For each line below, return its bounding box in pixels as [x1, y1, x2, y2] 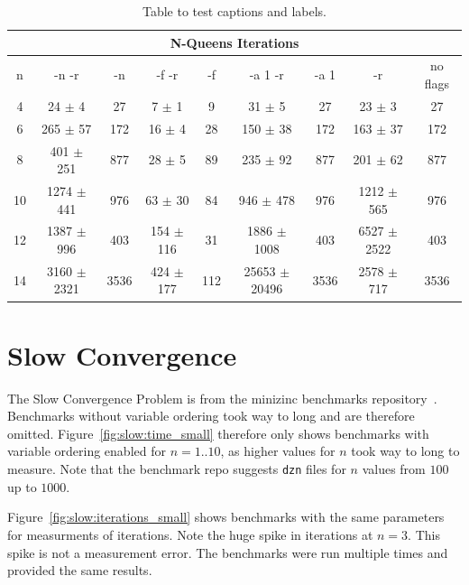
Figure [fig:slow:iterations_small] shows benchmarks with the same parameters [7, 507, 445, 526]
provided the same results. [7, 561, 152, 580]
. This [408, 525, 440, 543]
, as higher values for [220, 441, 336, 460]
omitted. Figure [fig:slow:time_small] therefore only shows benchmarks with [7, 423, 429, 442]
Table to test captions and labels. [142, 2, 326, 20]
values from [362, 460, 426, 478]
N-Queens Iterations [170, 32, 299, 51]
